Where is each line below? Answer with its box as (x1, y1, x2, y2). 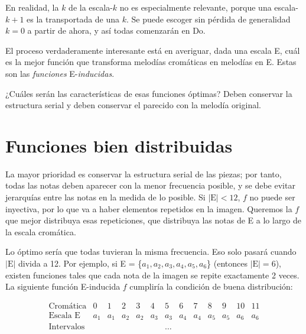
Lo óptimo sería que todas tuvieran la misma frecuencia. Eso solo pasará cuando (5, 245, 297, 258)
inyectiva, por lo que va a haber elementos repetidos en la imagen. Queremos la (5, 202, 292, 215)
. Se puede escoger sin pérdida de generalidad (126, 12, 291, 25)
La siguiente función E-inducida (5, 280, 121, 293)
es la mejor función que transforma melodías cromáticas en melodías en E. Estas (5, 56, 297, 68)
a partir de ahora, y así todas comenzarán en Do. (27, 24, 206, 37)
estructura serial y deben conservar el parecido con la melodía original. (5, 99, 261, 111)
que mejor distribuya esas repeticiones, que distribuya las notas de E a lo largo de (5, 214, 302, 226)
